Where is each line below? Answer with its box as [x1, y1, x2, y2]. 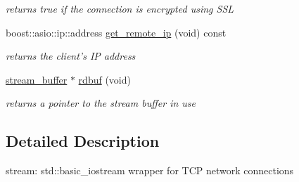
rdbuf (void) [78, 72, 131, 86]
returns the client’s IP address [6, 48, 136, 63]
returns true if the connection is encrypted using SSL [6, 1, 234, 15]
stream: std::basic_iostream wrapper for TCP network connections [6, 163, 294, 178]
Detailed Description [6, 130, 160, 152]
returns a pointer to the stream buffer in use [6, 96, 196, 110]
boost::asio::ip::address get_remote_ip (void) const [6, 25, 227, 39]
